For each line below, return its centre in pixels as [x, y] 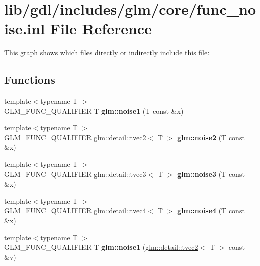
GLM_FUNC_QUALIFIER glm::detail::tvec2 [75, 137]
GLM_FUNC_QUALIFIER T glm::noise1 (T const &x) [94, 110]
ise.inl [25, 28]
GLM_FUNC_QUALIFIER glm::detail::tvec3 [75, 174]
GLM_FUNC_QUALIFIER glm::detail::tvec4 [75, 210]
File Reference [101, 28]
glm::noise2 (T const [211, 137]
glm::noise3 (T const [211, 174]
